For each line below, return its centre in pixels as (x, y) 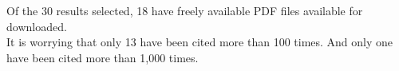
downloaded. (37, 26)
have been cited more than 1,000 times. (103, 57)
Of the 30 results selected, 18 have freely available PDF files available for (185, 10)
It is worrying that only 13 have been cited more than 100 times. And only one (200, 42)
